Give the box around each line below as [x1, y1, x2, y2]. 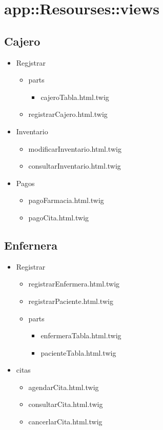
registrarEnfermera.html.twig [28, 278, 120, 289]
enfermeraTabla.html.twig [40, 330, 121, 341]
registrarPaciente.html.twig [28, 295, 113, 306]
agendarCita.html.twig [28, 381, 99, 392]
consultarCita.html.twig [28, 399, 103, 409]
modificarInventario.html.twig [28, 143, 121, 154]
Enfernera [4, 237, 57, 253]
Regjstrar [16, 57, 46, 68]
